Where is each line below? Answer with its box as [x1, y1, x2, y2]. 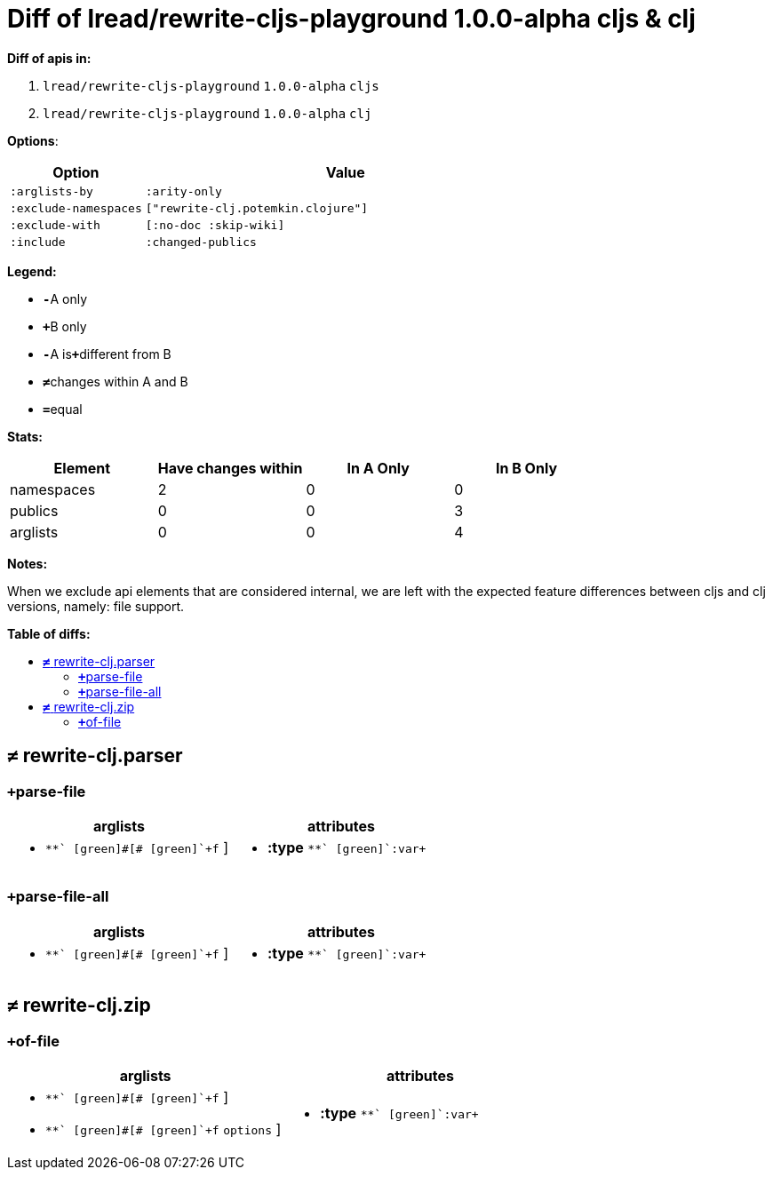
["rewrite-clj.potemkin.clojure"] [145, 201, 369, 215]
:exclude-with [10, 218, 100, 232]
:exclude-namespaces [10, 201, 142, 215]
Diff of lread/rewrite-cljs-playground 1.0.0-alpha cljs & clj [7, 4, 696, 34]
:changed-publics [145, 235, 257, 249]
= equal [43, 401, 83, 417]
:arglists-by [10, 184, 93, 198]
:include [10, 235, 66, 249]
